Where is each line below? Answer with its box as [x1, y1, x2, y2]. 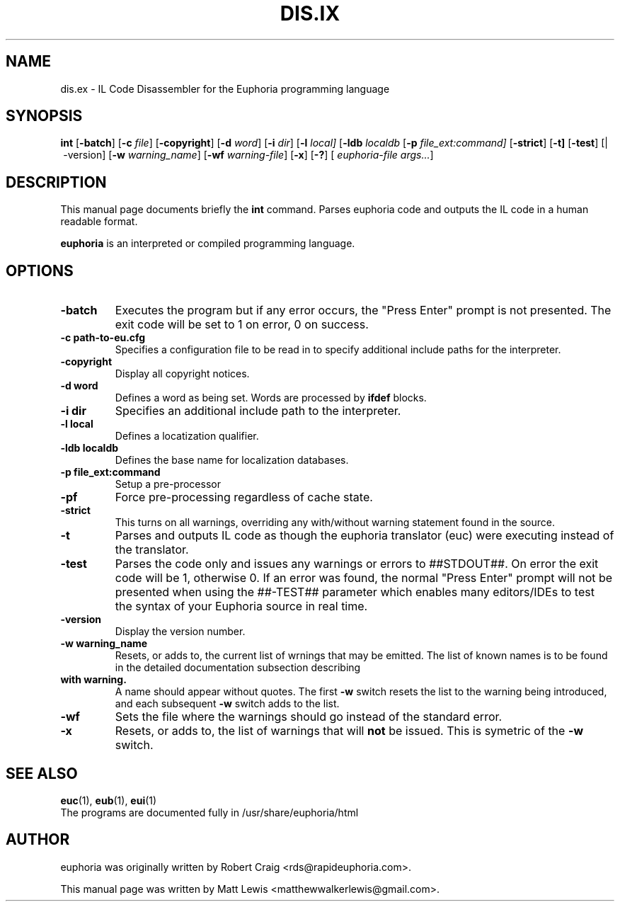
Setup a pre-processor [115, 478, 221, 491]
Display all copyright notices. [115, 367, 250, 380]
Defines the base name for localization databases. [115, 454, 349, 467]
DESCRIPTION [6, 173, 107, 191]
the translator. [115, 542, 189, 557]
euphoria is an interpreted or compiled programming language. [60, 237, 355, 250]
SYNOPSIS [6, 107, 83, 125]
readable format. [60, 215, 138, 228]
